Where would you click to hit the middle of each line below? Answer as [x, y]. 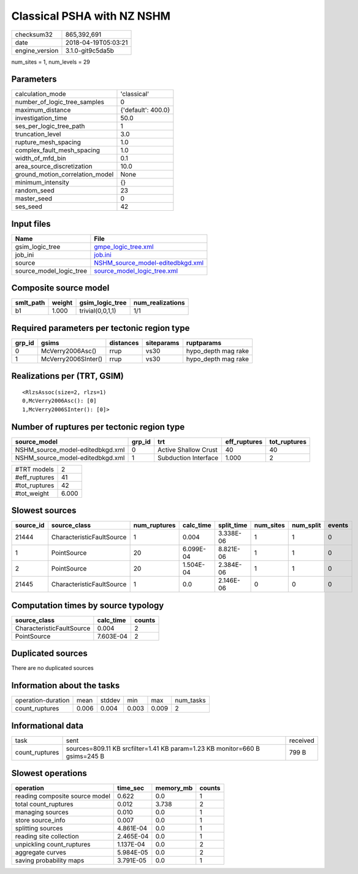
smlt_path [30, 303]
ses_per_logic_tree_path [50, 126]
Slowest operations [49, 773]
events [338, 525]
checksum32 [34, 34]
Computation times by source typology [88, 605]
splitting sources [39, 829]
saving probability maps [50, 861]
